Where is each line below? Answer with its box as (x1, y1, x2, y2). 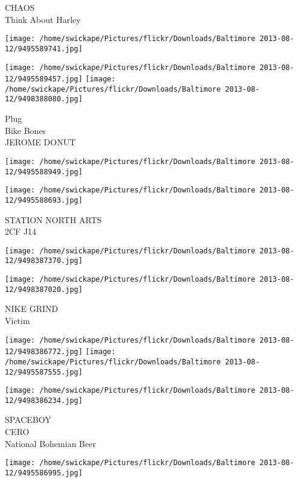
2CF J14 (5, 225, 37, 238)
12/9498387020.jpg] (5, 285, 83, 294)
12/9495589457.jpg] (5, 75, 83, 84)
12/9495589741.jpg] (5, 44, 83, 53)
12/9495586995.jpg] (5, 468, 83, 477)
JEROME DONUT (5, 136, 76, 148)
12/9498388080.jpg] (5, 95, 83, 104)
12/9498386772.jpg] (5, 347, 83, 357)
